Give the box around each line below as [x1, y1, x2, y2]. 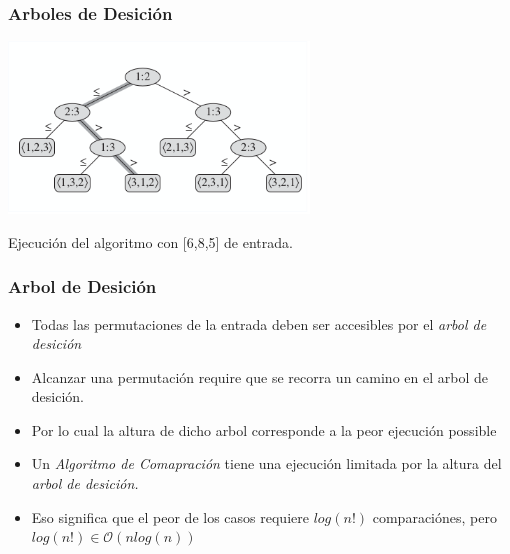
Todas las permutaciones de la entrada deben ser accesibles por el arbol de [31, 313, 487, 334]
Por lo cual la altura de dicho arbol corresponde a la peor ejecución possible [31, 419, 497, 440]
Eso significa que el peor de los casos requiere [31, 506, 309, 527]
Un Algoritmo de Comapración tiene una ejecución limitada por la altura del [31, 453, 502, 474]
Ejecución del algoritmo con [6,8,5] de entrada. [8, 231, 293, 252]
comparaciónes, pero [372, 506, 497, 527]
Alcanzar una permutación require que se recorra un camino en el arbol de [31, 366, 488, 387]
